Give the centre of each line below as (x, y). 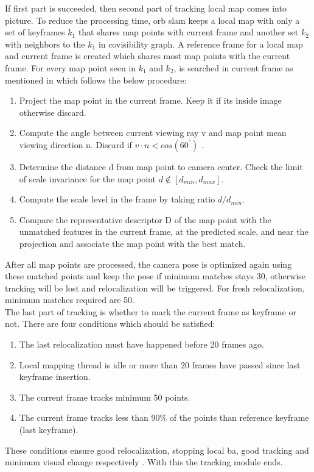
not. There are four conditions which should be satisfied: (110, 324)
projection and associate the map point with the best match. (132, 243)
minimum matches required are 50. (70, 300)
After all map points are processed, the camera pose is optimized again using (148, 264)
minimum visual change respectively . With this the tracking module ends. (144, 462)
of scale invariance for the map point (87, 178)
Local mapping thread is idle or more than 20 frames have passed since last (160, 364)
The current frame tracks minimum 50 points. (105, 397)
